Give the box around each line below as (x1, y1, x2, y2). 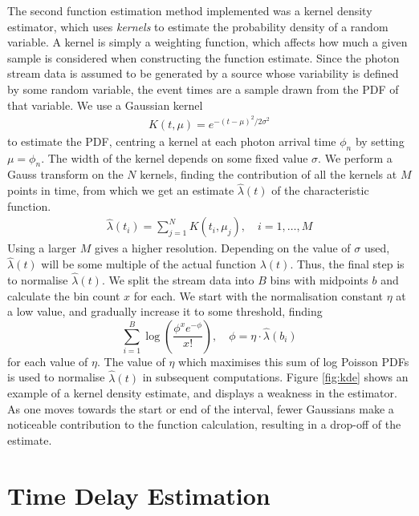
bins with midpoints (270, 272, 368, 288)
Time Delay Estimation (7, 478, 271, 511)
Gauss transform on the (7, 166, 124, 183)
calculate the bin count (7, 287, 120, 304)
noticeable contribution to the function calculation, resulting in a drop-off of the (7, 416, 401, 433)
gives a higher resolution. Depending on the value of (95, 240, 351, 256)
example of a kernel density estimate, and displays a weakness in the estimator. (7, 385, 397, 401)
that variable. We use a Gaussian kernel (7, 96, 203, 113)
